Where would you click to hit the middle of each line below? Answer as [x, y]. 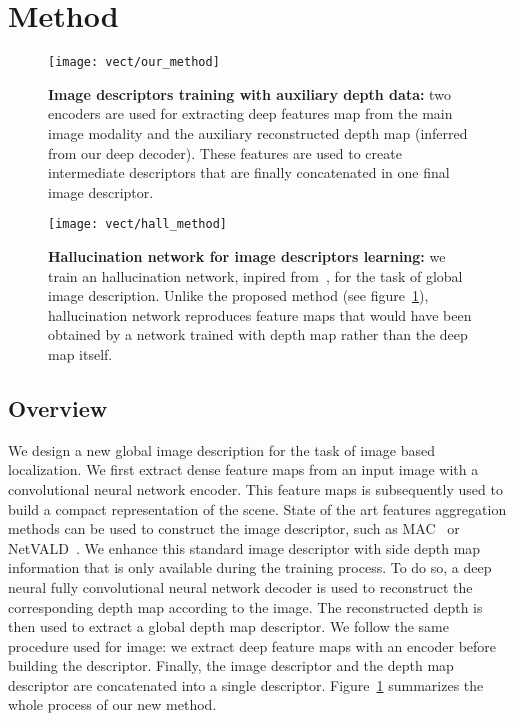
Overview [58, 407]
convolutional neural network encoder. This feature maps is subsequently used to [255, 488]
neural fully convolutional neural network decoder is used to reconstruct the [240, 586]
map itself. [80, 353]
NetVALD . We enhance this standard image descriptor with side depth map [244, 547]
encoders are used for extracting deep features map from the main [250, 113]
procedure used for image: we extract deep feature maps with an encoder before [252, 645]
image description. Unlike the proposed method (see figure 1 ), [238, 295]
